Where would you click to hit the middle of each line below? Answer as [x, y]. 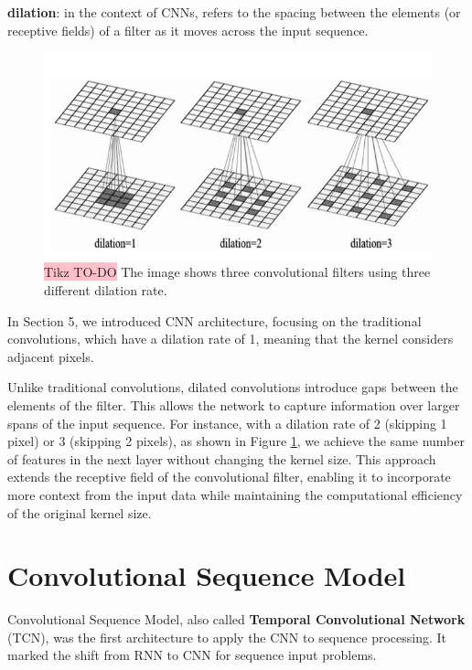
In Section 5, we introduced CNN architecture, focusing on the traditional [215, 320]
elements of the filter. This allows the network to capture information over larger [234, 404]
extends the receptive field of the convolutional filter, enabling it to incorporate [229, 477]
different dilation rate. [106, 290]
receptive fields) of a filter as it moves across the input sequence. [188, 30]
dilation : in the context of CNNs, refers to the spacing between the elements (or [234, 12]
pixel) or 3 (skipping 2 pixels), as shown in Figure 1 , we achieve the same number [236, 441]
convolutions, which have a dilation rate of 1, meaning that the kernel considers [231, 339]
